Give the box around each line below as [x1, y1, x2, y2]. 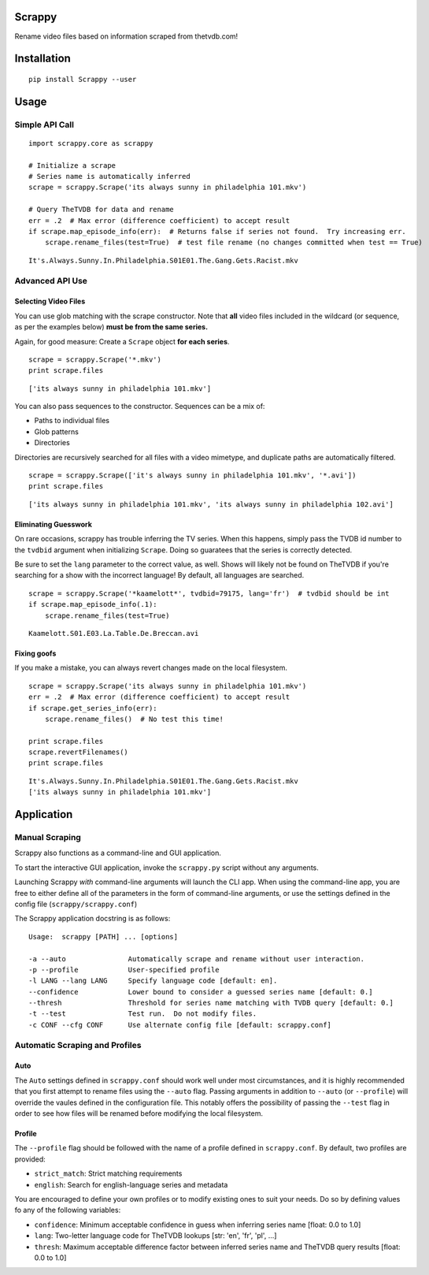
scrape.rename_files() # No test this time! [44, 714, 224, 723]
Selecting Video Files [14, 296, 86, 307]
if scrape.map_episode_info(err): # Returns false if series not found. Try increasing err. [28, 227, 407, 236]
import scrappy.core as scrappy [28, 139, 153, 147]
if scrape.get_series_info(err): [28, 704, 157, 712]
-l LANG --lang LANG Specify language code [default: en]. [28, 976, 278, 985]
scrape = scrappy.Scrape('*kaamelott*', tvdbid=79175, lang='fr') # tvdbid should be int [28, 589, 390, 598]
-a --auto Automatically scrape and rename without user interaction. [28, 954, 365, 963]
